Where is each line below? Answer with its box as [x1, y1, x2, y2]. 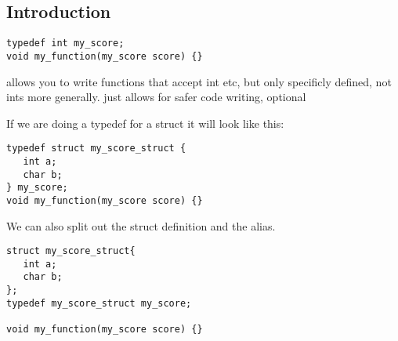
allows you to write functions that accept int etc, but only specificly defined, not [6, 73, 392, 89]
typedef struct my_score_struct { [6, 143, 186, 154]
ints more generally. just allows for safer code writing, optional [6, 89, 306, 105]
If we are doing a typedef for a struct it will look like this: [6, 114, 284, 131]
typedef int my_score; [6, 38, 125, 49]
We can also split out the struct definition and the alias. [6, 217, 276, 234]
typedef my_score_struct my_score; [6, 297, 192, 309]
